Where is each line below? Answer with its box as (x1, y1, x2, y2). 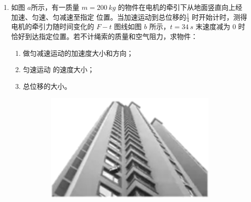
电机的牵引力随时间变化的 (11, 21, 94, 32)
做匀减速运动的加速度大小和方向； (23, 47, 134, 58)
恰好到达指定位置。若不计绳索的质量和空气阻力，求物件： (11, 31, 198, 41)
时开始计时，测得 (192, 11, 248, 22)
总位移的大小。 (23, 81, 72, 91)
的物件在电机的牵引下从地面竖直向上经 (118, 2, 243, 12)
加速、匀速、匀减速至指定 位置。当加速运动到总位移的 (11, 11, 186, 22)
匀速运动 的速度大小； (23, 64, 95, 75)
